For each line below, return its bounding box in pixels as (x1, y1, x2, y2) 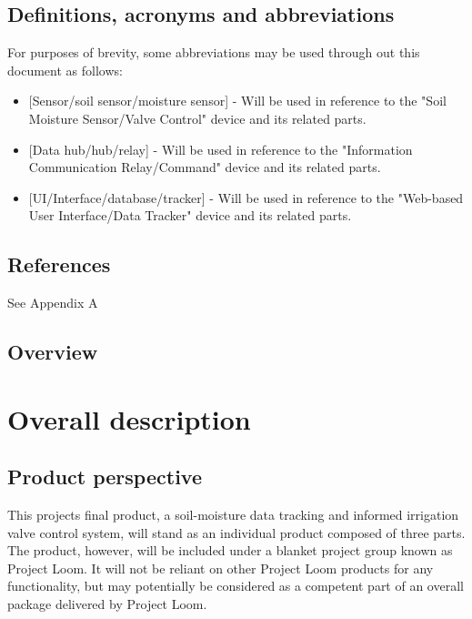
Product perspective (7, 462, 202, 491)
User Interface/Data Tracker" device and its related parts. (28, 206, 352, 225)
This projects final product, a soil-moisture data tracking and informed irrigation (7, 505, 459, 524)
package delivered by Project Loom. (7, 594, 207, 614)
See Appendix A (7, 293, 98, 312)
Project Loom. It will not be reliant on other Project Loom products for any (7, 558, 434, 577)
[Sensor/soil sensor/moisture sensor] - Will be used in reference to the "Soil (28, 91, 447, 110)
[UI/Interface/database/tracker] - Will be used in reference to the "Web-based (28, 188, 464, 207)
